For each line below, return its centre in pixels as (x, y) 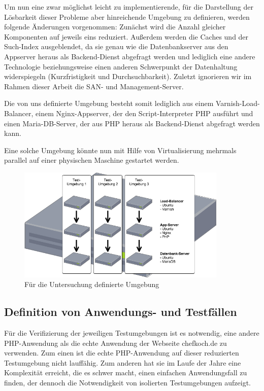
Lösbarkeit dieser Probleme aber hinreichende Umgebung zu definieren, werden (127, 16)
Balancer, (19, 113)
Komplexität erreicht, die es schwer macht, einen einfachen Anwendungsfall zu (126, 372)
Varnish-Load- (238, 103)
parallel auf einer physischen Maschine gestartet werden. (92, 160)
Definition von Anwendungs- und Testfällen (121, 312)
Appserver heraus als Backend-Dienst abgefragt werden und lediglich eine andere (130, 56)
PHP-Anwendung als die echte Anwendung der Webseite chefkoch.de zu (115, 343)
